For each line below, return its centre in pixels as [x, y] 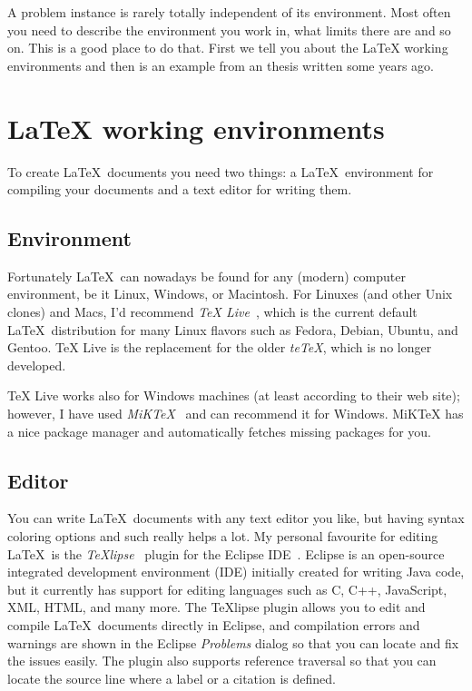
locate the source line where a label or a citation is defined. [172, 678]
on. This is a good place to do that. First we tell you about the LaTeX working [228, 48]
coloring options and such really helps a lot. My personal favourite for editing [223, 536]
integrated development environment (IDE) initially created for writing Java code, [236, 572]
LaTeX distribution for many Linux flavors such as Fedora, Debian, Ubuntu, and [233, 329]
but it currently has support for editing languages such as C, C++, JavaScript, [227, 589]
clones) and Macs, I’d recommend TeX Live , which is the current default [212, 312]
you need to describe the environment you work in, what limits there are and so [229, 30]
